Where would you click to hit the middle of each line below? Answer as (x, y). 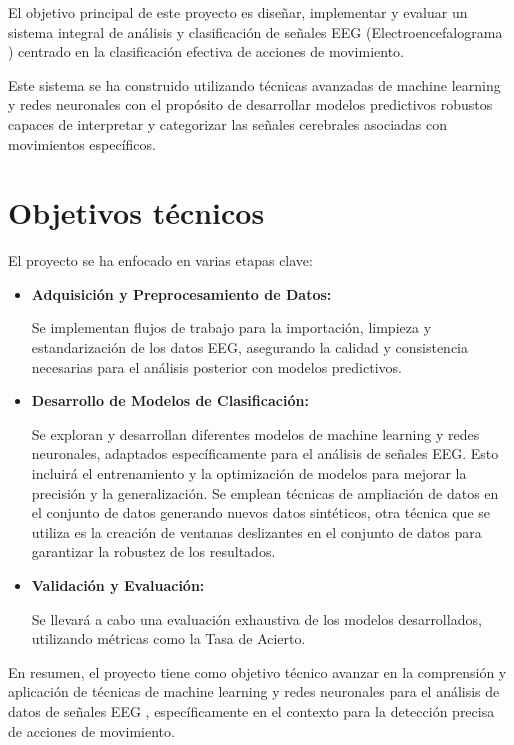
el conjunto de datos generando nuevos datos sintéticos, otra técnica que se (261, 512)
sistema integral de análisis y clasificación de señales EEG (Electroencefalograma (255, 31)
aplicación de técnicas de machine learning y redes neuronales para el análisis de (254, 691)
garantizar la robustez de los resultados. (153, 551)
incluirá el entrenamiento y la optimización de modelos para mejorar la (249, 473)
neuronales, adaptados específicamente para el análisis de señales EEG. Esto (265, 453)
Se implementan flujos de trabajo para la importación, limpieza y (231, 327)
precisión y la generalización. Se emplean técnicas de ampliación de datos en (265, 492)
